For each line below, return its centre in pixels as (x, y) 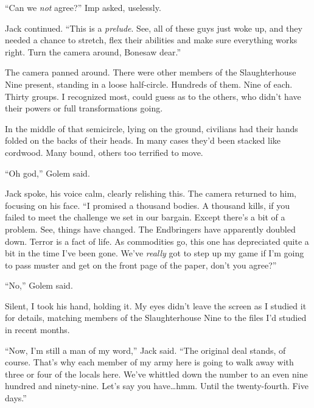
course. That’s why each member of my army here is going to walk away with (149, 362)
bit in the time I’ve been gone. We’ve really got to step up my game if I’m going (155, 253)
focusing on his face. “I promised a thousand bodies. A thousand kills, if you (148, 205)
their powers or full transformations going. (84, 108)
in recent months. (37, 330)
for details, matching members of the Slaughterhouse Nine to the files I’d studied (156, 318)
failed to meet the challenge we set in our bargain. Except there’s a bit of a (145, 217)
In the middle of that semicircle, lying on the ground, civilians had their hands (152, 128)
